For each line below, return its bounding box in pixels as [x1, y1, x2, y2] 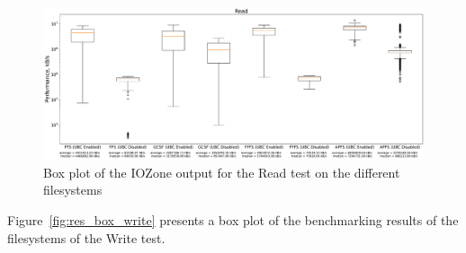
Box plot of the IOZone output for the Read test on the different [43, 162, 400, 181]
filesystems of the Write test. [7, 228, 166, 247]
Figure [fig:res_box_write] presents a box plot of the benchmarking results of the [7, 210, 459, 229]
